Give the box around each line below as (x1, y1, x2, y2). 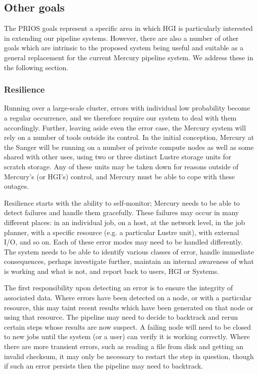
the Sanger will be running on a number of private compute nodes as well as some (4, 141, 254, 152)
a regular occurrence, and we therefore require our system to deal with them (4, 112, 237, 123)
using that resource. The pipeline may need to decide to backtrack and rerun (4, 312, 238, 322)
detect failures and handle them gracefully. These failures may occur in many (4, 207, 239, 218)
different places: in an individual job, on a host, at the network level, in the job (4, 217, 245, 227)
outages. (4, 181, 29, 191)
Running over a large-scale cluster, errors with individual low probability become (4, 103, 250, 113)
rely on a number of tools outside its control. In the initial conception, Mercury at (4, 132, 254, 142)
